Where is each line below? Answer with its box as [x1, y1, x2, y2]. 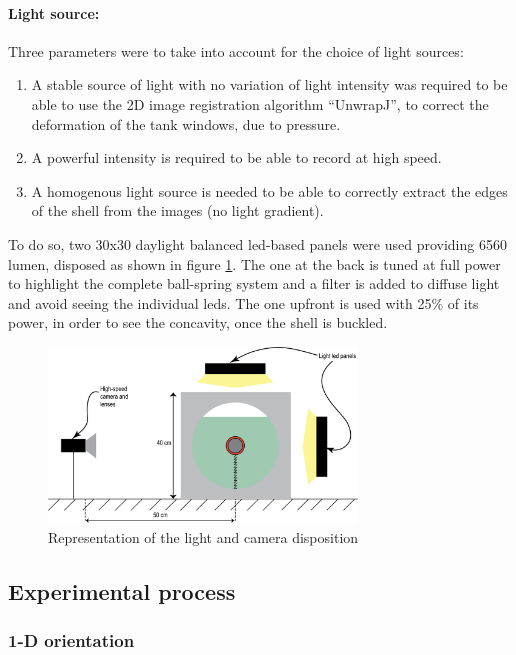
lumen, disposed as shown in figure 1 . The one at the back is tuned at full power [8, 253, 501, 274]
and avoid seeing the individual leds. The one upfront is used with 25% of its [8, 292, 479, 313]
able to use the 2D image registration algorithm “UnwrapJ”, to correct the [31, 93, 489, 114]
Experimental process [8, 576, 236, 607]
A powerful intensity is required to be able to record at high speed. [31, 147, 442, 168]
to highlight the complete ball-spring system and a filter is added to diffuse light [8, 273, 500, 294]
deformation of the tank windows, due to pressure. [31, 113, 341, 134]
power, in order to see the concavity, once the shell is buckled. [8, 312, 388, 333]
